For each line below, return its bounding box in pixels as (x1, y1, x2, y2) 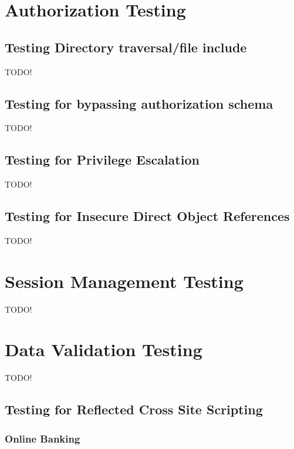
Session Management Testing (5, 269, 244, 293)
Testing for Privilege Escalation (5, 150, 200, 169)
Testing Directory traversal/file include (5, 38, 247, 56)
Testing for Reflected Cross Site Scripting (5, 400, 263, 418)
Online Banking (5, 431, 80, 445)
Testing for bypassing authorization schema (5, 94, 273, 112)
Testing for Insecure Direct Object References (5, 207, 290, 225)
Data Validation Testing (5, 337, 202, 361)
